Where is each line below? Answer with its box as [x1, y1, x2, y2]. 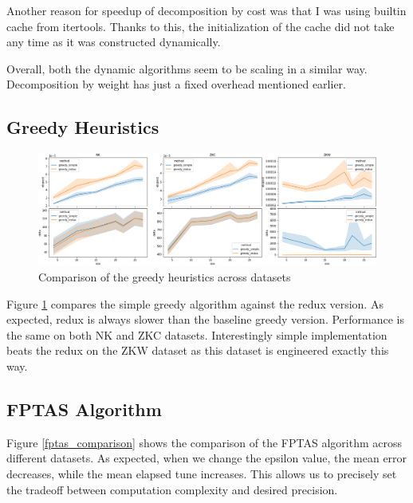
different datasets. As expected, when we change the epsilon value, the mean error [6, 450, 407, 466]
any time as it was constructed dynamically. [6, 33, 221, 50]
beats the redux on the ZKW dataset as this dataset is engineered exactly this [6, 342, 389, 359]
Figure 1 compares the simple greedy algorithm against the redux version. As [6, 295, 383, 312]
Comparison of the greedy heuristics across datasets [38, 268, 291, 285]
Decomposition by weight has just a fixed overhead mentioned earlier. [6, 76, 346, 92]
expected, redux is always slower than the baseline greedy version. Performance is [6, 311, 405, 328]
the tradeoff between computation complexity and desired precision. [6, 481, 338, 497]
